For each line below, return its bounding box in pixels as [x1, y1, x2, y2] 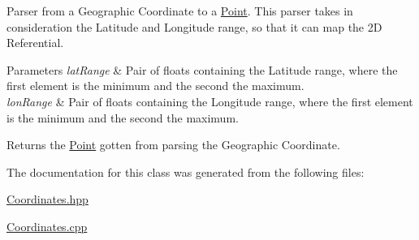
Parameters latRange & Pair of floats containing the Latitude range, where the [6, 61, 398, 78]
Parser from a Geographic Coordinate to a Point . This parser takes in [6, 2, 353, 19]
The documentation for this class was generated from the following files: [6, 163, 365, 180]
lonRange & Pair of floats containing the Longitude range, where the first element [6, 92, 413, 109]
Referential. [6, 34, 64, 51]
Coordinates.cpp [6, 217, 88, 234]
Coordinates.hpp [6, 191, 89, 208]
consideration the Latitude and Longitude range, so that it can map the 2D [6, 18, 382, 35]
